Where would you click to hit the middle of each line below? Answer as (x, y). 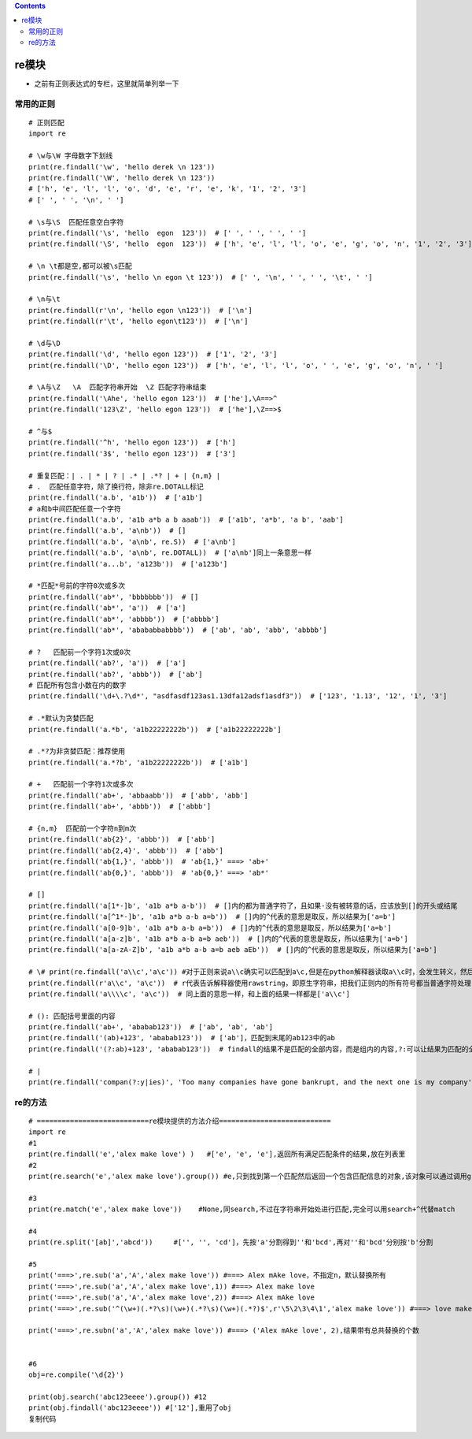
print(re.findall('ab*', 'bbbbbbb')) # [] (114, 597)
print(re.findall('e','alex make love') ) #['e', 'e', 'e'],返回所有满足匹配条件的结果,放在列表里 (217, 1154)
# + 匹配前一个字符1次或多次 (81, 785)
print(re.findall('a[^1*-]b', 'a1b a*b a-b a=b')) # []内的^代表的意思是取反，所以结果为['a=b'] (212, 917)
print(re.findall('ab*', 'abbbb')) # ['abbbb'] (124, 619)
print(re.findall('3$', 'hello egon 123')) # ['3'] (132, 454)
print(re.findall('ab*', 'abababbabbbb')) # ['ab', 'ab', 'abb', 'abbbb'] (178, 630)
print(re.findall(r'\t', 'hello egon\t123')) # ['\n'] (138, 322)
